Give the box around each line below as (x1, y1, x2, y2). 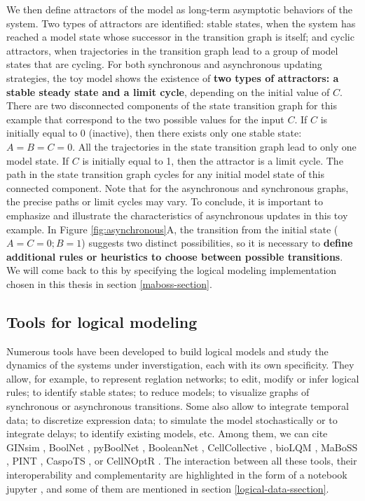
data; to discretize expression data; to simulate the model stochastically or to (6, 412, 338, 427)
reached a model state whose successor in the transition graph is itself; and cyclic (6, 29, 354, 44)
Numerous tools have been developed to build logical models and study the (6, 343, 329, 358)
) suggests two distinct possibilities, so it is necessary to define (81, 235, 353, 250)
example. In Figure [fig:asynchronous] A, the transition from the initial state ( (6, 221, 338, 236)
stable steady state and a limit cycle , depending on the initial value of (6, 84, 330, 99)
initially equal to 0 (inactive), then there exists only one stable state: (6, 125, 302, 140)
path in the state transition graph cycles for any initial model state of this (6, 167, 324, 181)
